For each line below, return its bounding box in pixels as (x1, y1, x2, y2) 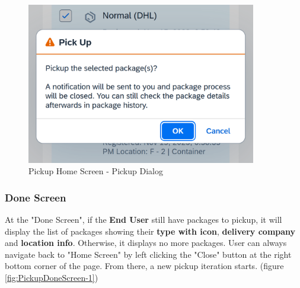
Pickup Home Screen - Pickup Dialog (28, 165, 163, 177)
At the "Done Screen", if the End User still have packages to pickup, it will (5, 213, 282, 226)
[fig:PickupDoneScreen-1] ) (5, 271, 98, 284)
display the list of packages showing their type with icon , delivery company (5, 225, 296, 237)
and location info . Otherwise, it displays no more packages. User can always (5, 236, 287, 249)
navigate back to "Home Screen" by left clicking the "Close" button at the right (5, 248, 292, 260)
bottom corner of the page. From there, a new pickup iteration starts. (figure (5, 260, 284, 272)
